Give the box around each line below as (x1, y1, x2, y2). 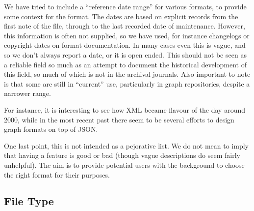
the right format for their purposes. (4, 169, 110, 180)
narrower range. (4, 88, 51, 98)
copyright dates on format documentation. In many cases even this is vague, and (4, 40, 246, 50)
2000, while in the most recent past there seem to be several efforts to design (4, 114, 234, 124)
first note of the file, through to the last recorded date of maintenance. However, (4, 21, 245, 31)
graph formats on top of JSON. (4, 124, 98, 134)
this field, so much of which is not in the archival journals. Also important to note (4, 69, 251, 79)
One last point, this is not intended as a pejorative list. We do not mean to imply (4, 140, 249, 151)
